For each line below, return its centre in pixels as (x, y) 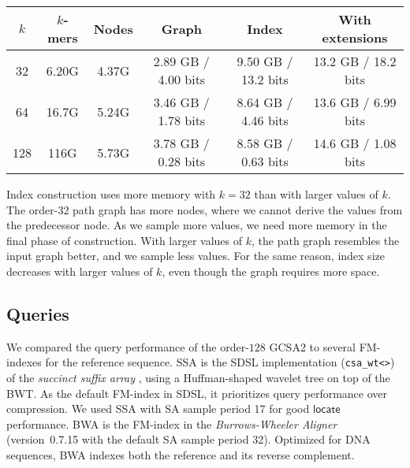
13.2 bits (265, 79)
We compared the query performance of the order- (128, 346)
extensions (355, 37)
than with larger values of (316, 194)
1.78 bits (182, 120)
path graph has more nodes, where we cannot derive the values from (238, 209)
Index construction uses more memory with (111, 194)
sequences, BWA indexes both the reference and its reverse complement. (181, 454)
